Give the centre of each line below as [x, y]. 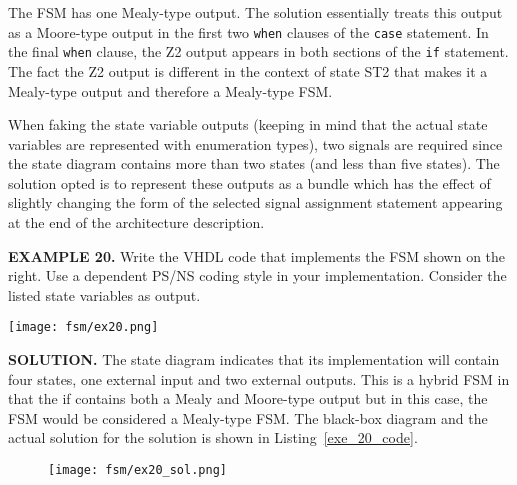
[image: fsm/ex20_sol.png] [137, 470]
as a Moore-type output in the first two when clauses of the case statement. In [248, 31]
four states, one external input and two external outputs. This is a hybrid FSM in [259, 378]
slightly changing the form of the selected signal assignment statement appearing [255, 202]
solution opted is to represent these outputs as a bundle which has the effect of [249, 182]
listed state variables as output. [104, 294]
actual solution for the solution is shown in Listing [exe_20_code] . [213, 437]
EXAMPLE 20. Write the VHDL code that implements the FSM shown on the [257, 255]
